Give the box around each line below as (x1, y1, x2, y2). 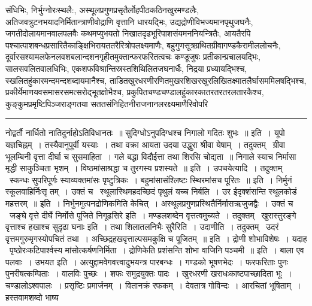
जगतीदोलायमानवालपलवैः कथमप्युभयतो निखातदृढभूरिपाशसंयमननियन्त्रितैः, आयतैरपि (5, 27, 251, 40)
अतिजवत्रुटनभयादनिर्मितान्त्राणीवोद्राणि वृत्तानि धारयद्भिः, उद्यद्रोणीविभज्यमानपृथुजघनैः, (5, 15, 253, 28)
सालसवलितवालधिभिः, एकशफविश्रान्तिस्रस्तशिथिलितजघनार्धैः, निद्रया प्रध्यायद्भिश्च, (5, 62, 247, 74)
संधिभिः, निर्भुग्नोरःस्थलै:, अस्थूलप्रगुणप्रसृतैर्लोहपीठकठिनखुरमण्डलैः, (5, 4, 199, 16)
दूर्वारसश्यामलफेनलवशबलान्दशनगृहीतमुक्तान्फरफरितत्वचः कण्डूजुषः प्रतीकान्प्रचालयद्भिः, (5, 50, 260, 63)
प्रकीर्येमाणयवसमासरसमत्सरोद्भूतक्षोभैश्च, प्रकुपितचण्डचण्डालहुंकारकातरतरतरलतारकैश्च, (5, 86, 264, 98)
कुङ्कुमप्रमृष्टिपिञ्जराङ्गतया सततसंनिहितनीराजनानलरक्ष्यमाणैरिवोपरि (5, 97, 208, 110)
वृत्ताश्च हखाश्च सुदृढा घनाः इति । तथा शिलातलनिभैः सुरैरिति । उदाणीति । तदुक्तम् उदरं (5, 220, 279, 233)
